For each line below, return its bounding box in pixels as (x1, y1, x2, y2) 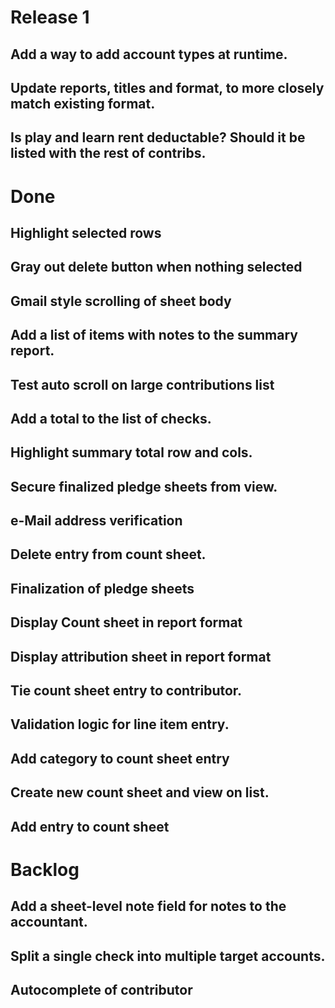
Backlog (10, 858, 80, 881)
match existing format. (10, 95, 156, 112)
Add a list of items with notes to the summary (10, 327, 298, 344)
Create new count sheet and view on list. (10, 784, 270, 801)
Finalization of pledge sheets (10, 580, 195, 597)
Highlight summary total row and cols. (10, 444, 253, 461)
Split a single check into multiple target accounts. (10, 947, 326, 965)
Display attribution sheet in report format (10, 648, 272, 665)
